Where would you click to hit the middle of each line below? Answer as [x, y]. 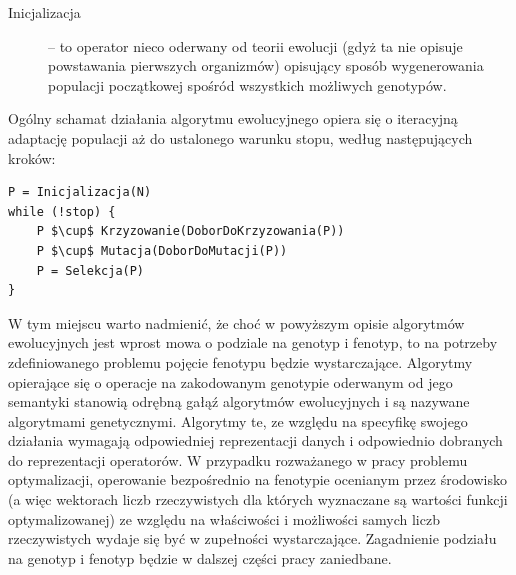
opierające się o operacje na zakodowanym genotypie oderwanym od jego [230, 381]
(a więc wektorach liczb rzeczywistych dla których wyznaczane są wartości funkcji [258, 499]
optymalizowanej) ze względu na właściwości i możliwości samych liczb [224, 518]
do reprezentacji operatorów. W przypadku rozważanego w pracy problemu [238, 459]
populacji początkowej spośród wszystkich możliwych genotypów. [247, 84]
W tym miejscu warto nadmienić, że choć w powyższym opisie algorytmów [236, 322]
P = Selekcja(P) [90, 270]
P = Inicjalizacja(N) [80, 192]
